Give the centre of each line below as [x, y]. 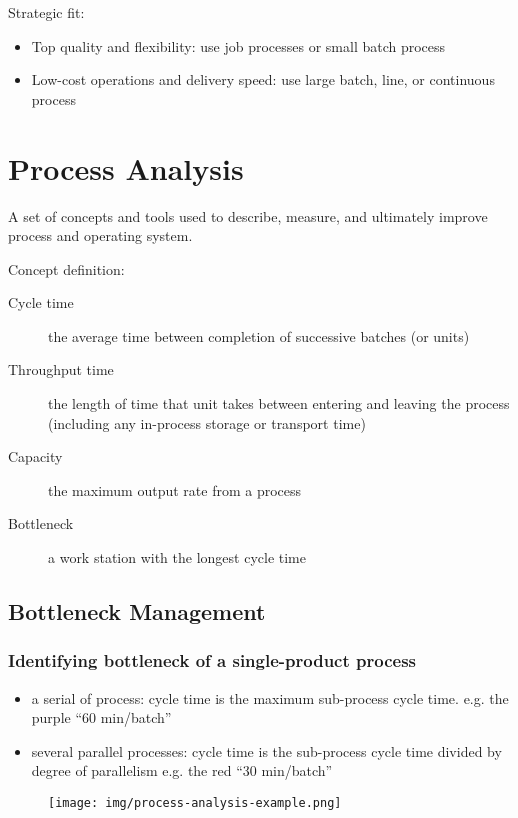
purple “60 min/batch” [101, 717]
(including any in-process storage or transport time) [207, 422]
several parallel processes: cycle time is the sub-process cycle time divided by [266, 750]
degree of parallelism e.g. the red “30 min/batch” [182, 770]
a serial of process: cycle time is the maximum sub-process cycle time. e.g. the [270, 697]
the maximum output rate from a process [175, 489]
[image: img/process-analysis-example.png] [195, 803]
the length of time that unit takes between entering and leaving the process [279, 403]
